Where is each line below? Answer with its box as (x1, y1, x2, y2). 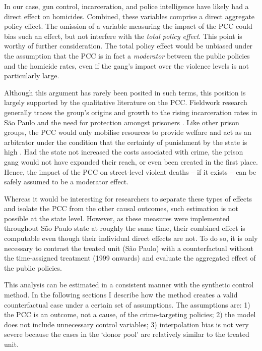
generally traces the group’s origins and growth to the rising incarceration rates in (4, 107, 257, 117)
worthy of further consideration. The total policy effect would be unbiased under (4, 40, 253, 51)
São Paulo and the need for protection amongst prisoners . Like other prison (4, 117, 239, 127)
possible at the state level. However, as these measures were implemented (4, 213, 230, 223)
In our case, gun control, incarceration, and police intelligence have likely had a (4, 1, 249, 11)
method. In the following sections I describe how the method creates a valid (4, 289, 238, 300)
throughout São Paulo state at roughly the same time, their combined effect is (4, 223, 245, 233)
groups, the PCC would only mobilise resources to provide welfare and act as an (4, 127, 251, 137)
